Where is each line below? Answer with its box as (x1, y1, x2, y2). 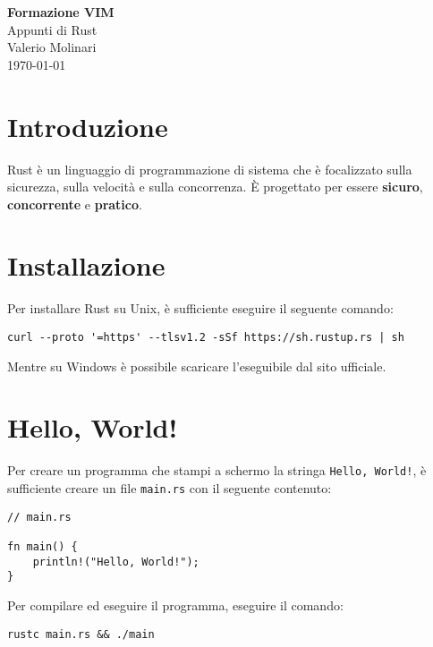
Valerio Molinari (7, 38, 97, 56)
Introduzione (7, 107, 168, 144)
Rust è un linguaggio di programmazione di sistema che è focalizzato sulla (7, 159, 412, 178)
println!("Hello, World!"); (32, 555, 200, 568)
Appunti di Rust (7, 20, 98, 38)
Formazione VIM (7, 3, 115, 21)
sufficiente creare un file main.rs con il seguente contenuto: (7, 479, 332, 498)
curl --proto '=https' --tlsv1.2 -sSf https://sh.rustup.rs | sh (7, 331, 404, 344)
